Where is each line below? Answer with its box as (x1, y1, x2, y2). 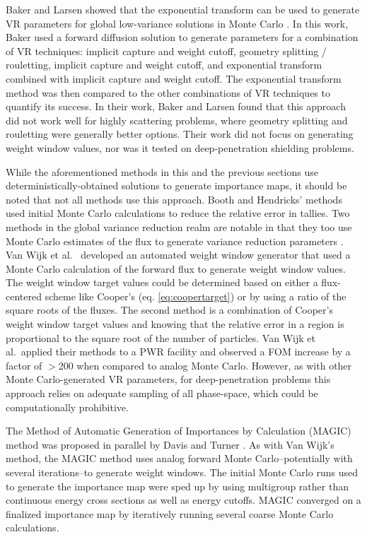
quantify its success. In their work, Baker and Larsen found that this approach (6, 99, 346, 114)
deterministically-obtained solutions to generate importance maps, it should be (6, 178, 347, 193)
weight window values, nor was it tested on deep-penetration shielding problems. (6, 140, 354, 155)
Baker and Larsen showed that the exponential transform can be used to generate (6, 2, 360, 16)
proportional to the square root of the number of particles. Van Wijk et (6, 330, 315, 345)
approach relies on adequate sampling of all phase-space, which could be (6, 386, 318, 401)
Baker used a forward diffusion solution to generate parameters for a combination (6, 30, 359, 45)
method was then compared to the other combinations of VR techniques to (6, 85, 330, 100)
